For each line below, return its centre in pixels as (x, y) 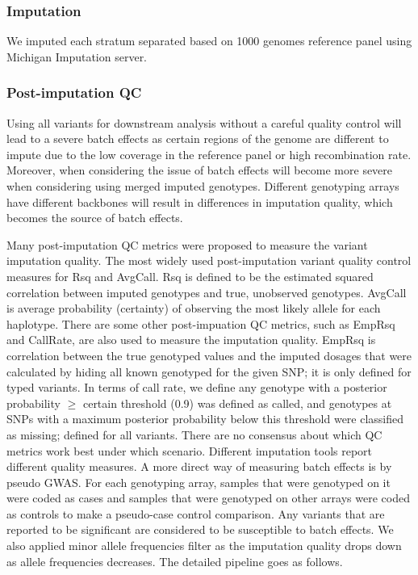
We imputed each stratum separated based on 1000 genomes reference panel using (209, 41)
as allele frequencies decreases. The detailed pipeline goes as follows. (175, 561)
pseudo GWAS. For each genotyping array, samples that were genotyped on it (199, 482)
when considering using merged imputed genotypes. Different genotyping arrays (203, 186)
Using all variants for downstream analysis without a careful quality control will (204, 122)
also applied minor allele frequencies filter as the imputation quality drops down (204, 546)
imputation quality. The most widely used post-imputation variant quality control (209, 260)
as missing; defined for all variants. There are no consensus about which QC (194, 434)
